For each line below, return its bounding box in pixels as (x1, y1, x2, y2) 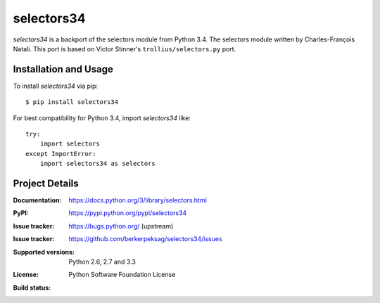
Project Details (13, 178, 79, 189)
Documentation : (13, 196, 62, 205)
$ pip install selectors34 (25, 98, 119, 106)
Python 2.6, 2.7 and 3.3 (68, 257, 137, 266)
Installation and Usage (13, 63, 114, 75)
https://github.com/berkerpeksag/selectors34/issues (68, 235, 222, 243)
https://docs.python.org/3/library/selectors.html (68, 196, 207, 205)
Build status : (13, 283, 51, 292)
